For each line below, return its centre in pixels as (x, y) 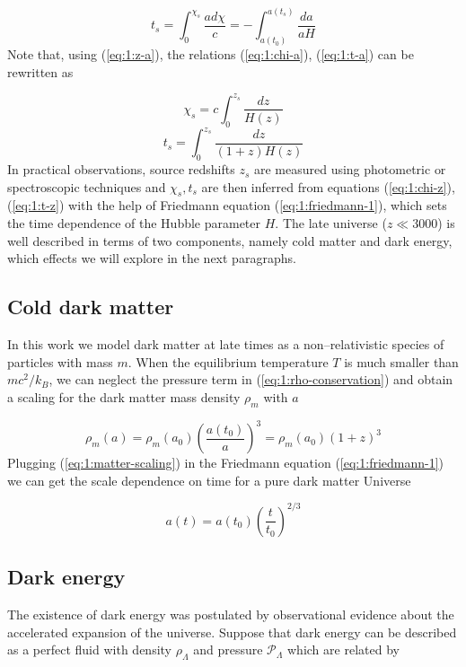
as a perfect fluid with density (89, 649)
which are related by (343, 649)
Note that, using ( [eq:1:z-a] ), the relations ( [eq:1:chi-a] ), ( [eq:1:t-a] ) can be (211, 54)
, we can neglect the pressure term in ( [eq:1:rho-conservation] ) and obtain (251, 379)
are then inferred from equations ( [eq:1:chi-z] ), (328, 186)
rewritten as (40, 71)
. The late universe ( (331, 223)
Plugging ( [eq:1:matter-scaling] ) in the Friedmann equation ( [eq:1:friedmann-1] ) (226, 463)
